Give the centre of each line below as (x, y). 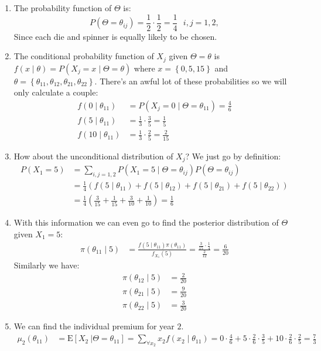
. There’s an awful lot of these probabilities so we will (191, 81)
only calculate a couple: (56, 92)
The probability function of (63, 8)
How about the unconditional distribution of (93, 156)
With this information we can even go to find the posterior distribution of (146, 222)
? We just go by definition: (233, 156)
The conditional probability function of (84, 56)
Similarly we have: (47, 265)
